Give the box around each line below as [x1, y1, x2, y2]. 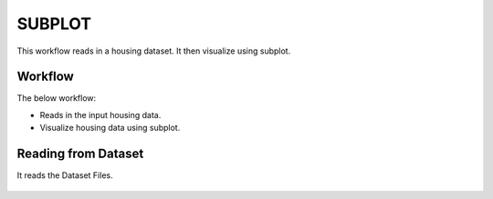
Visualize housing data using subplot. [39, 123, 181, 134]
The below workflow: [16, 93, 97, 104]
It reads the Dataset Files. [16, 170, 113, 181]
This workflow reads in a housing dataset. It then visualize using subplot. [16, 45, 291, 56]
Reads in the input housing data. [39, 109, 162, 120]
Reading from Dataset [16, 146, 144, 162]
